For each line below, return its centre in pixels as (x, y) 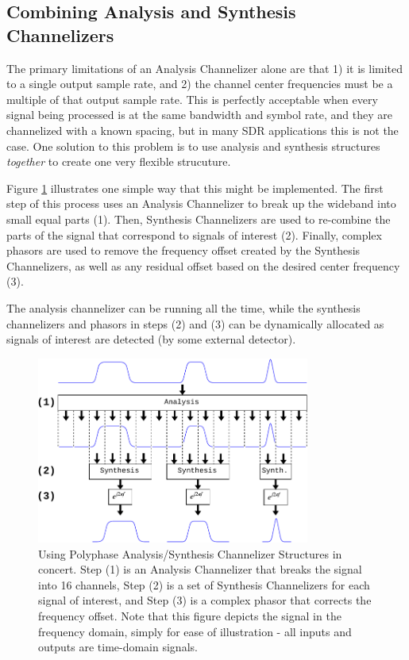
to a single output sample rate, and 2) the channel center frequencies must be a (200, 84)
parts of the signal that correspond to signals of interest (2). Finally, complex (194, 234)
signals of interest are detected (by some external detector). (151, 339)
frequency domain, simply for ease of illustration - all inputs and (195, 631)
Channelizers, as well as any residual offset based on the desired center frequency (203, 265)
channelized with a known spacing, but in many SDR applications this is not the (203, 130)
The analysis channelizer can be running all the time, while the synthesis (183, 307)
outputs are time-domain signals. (118, 647)
